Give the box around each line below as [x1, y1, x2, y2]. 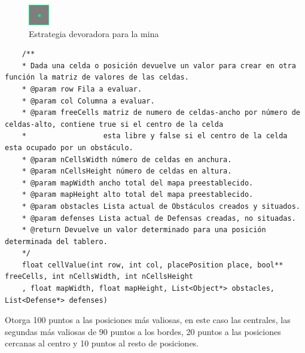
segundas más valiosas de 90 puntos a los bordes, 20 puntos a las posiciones [5, 325, 281, 337]
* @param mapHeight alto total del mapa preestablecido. [22, 190, 254, 199]
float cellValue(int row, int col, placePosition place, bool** [22, 260, 283, 269]
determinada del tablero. [5, 237, 108, 246]
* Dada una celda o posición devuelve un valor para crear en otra [22, 61, 296, 70]
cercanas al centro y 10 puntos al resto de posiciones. [5, 337, 199, 349]
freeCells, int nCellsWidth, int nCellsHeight [5, 272, 193, 281]
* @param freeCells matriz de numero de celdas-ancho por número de [22, 108, 300, 117]
